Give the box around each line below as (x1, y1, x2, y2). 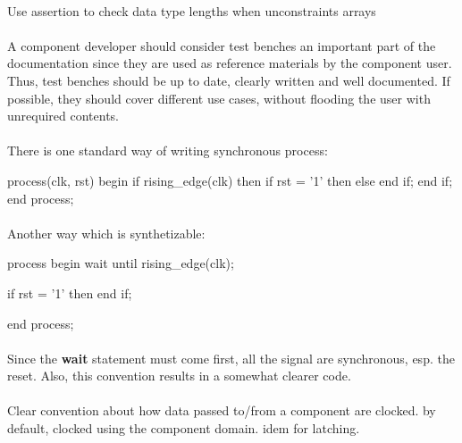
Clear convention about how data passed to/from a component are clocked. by (7, 401, 436, 420)
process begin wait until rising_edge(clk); (7, 254, 234, 272)
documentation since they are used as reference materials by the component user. (7, 54, 452, 72)
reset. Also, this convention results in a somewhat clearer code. (7, 366, 351, 385)
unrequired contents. (7, 106, 120, 125)
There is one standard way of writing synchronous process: (7, 141, 328, 160)
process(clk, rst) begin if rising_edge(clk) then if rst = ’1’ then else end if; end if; (7, 171, 453, 189)
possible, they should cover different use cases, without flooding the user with (7, 88, 431, 107)
